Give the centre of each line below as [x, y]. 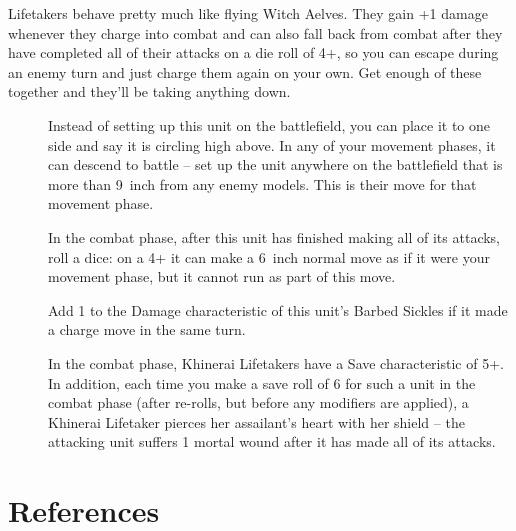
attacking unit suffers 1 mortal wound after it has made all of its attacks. [272, 441]
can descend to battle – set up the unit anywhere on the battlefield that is [275, 164]
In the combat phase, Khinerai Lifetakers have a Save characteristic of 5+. [276, 362]
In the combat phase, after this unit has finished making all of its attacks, [274, 236]
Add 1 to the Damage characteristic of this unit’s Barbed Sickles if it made [278, 309]
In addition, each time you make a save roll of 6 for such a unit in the [262, 382]
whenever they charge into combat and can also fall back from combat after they [255, 32]
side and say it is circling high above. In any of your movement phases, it [272, 144]
